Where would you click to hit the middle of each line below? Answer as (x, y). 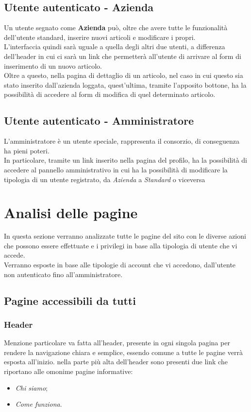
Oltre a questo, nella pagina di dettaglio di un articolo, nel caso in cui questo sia (124, 75)
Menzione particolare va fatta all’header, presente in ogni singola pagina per (117, 343)
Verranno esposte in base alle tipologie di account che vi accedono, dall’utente (120, 265)
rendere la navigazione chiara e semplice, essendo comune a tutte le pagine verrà (123, 352)
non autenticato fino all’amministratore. (63, 274)
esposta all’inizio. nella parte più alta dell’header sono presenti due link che (116, 362)
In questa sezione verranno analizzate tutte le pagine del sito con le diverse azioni (125, 236)
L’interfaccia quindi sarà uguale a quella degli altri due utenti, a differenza (115, 47)
